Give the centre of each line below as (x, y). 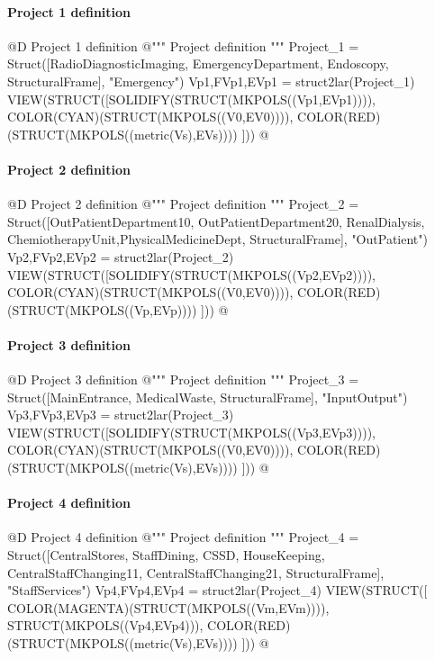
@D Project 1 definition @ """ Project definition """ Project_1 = (183, 45)
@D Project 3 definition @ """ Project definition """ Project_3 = (183, 379)
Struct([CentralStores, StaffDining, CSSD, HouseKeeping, (166, 555)
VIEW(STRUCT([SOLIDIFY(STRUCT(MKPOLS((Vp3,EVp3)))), (191, 432)
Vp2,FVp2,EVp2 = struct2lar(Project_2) (121, 256)
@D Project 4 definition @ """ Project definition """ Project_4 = (183, 537)
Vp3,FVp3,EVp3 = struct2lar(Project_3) (121, 415)
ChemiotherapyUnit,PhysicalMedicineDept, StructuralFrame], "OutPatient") (217, 239)
